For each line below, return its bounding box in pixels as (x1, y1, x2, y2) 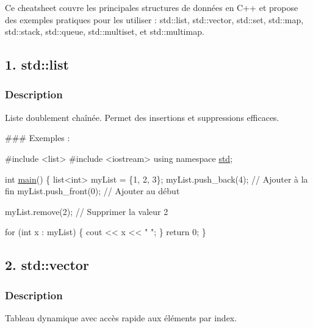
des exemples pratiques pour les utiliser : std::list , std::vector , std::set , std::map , (5, 13, 304, 26)
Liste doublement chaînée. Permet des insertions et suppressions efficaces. (5, 111, 279, 123)
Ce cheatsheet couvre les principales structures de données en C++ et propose (5, 1, 298, 13)
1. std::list (5, 55, 69, 74)
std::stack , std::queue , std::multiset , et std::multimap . (5, 25, 204, 38)
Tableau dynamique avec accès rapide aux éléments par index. (5, 311, 237, 324)
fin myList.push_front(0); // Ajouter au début (5, 184, 180, 197)
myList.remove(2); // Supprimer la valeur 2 (5, 205, 168, 217)
